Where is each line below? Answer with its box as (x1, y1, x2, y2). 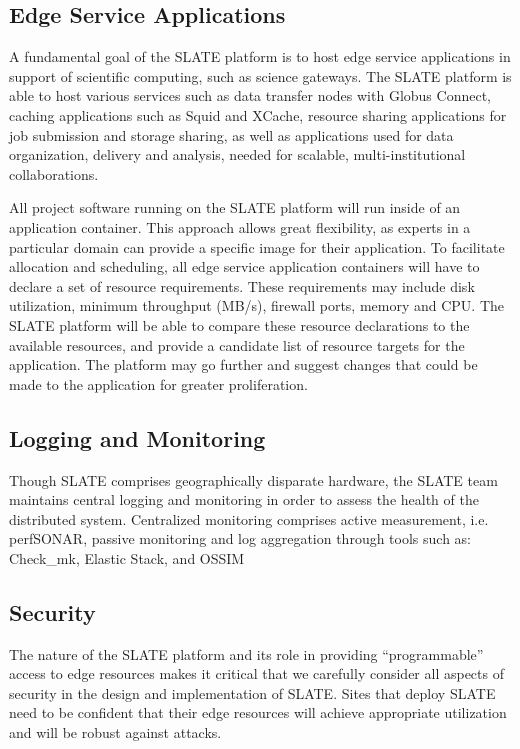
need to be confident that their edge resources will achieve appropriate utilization (9, 702, 507, 723)
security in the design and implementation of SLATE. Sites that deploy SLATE (9, 682, 496, 703)
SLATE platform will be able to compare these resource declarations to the (9, 314, 470, 335)
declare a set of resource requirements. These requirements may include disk (9, 275, 475, 296)
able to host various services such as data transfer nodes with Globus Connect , (9, 85, 491, 106)
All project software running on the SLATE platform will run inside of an (9, 197, 461, 218)
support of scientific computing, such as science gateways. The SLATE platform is (9, 65, 512, 86)
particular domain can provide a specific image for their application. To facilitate (9, 236, 505, 257)
